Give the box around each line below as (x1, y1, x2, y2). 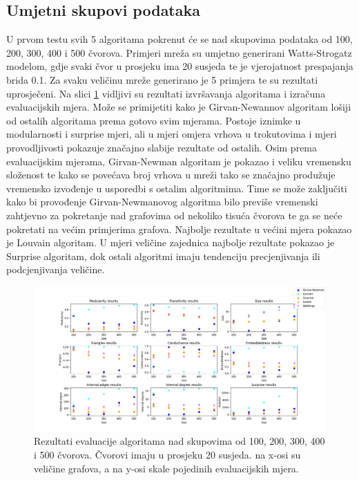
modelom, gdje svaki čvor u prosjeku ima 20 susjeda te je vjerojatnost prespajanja (6, 59, 353, 73)
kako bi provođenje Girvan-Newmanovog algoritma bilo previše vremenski (6, 194, 318, 209)
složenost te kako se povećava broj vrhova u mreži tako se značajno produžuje (6, 167, 336, 182)
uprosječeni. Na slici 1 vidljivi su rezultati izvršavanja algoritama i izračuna (6, 86, 326, 100)
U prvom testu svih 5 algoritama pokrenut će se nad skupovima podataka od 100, (6, 32, 353, 46)
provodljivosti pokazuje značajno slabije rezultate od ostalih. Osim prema (6, 140, 318, 154)
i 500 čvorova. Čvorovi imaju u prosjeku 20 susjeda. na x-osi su (34, 447, 301, 461)
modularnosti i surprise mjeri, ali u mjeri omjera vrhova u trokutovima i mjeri (6, 127, 337, 141)
